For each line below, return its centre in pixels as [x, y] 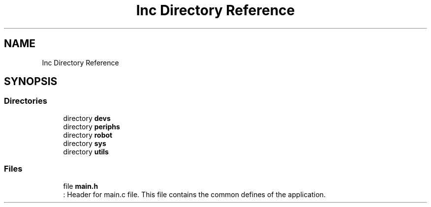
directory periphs [92, 126]
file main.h [81, 186]
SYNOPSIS [31, 82]
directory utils [86, 151]
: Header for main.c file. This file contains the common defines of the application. [194, 194]
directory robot [88, 135]
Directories [26, 101]
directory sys [85, 143]
